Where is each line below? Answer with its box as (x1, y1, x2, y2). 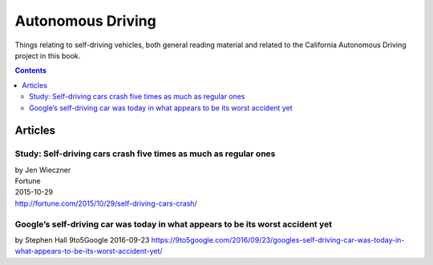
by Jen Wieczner (14, 165, 71, 175)
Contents (14, 66, 47, 75)
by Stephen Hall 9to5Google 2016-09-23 (14, 235, 150, 244)
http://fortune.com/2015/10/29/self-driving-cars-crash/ (14, 199, 198, 208)
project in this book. (14, 50, 81, 60)
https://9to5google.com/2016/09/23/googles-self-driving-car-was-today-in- (151, 235, 405, 244)
